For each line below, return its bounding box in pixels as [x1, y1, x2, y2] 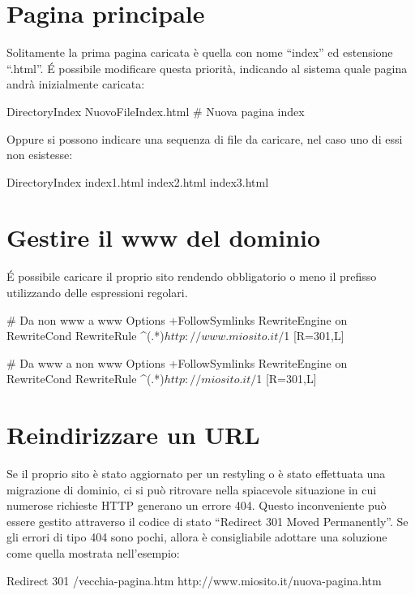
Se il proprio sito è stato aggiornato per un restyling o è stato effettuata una [6, 465, 386, 482]
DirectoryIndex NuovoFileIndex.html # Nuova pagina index [6, 102, 305, 119]
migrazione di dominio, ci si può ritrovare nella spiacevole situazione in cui [6, 481, 377, 498]
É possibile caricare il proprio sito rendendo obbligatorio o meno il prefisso [6, 268, 377, 285]
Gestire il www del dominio [6, 221, 321, 254]
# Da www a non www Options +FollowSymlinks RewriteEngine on [6, 354, 348, 371]
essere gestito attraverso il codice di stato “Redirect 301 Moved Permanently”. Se [6, 512, 409, 529]
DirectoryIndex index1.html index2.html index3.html [6, 173, 269, 190]
